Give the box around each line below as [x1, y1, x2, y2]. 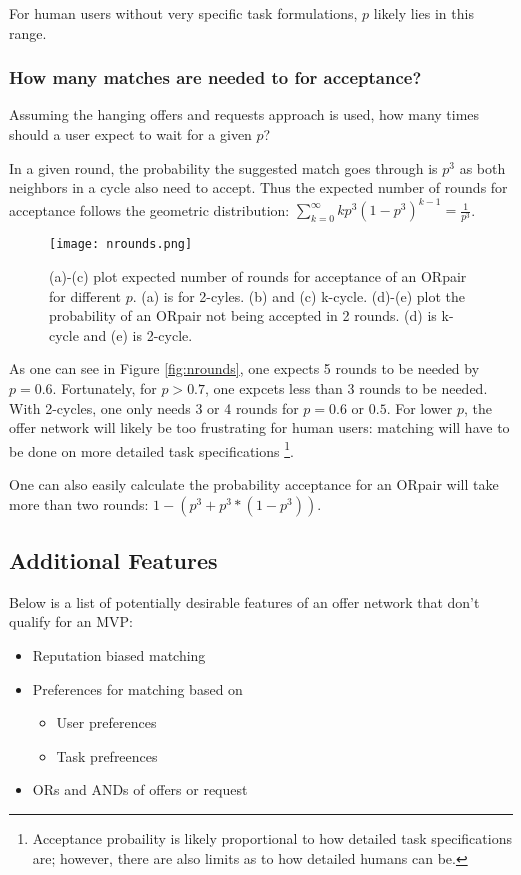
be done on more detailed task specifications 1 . [9, 437, 294, 461]
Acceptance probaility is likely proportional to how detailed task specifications [32, 828, 512, 849]
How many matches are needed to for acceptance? [9, 65, 422, 90]
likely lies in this [373, 3, 474, 23]
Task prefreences [56, 745, 158, 766]
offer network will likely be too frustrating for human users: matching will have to [9, 417, 510, 438]
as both [459, 157, 506, 178]
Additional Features [9, 545, 218, 576]
